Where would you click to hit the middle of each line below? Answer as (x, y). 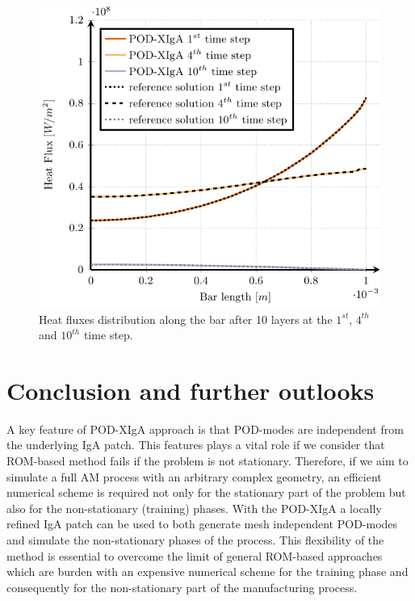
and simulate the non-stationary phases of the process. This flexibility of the (195, 540)
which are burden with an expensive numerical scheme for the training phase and (207, 572)
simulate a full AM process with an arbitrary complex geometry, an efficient (194, 476)
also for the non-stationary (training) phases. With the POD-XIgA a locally (194, 508)
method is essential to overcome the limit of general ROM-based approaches (195, 555)
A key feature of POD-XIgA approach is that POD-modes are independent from (205, 429)
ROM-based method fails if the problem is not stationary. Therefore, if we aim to (207, 461)
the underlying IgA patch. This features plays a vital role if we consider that (196, 445)
